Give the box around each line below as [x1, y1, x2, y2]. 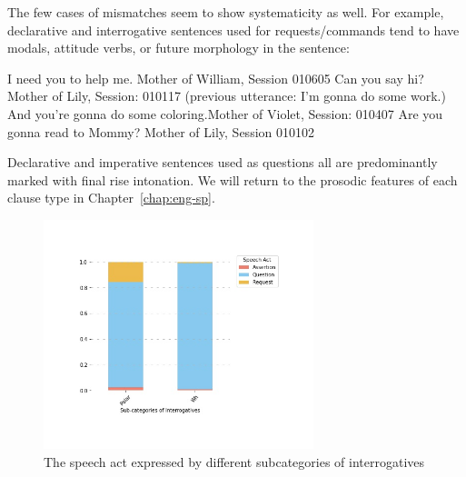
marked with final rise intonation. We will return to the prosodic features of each [7, 170, 458, 189]
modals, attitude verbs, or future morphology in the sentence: [7, 38, 350, 57]
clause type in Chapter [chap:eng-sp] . [7, 188, 215, 207]
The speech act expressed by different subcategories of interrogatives [44, 452, 425, 471]
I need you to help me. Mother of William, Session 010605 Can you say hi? [7, 68, 424, 87]
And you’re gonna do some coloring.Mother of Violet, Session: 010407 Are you [7, 104, 443, 123]
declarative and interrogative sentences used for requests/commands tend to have [7, 20, 460, 39]
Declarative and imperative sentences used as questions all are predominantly [7, 153, 438, 172]
